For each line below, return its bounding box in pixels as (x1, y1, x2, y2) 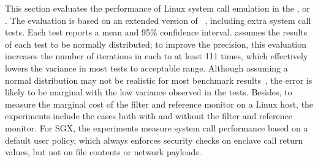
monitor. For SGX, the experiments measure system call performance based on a (5, 121, 308, 134)
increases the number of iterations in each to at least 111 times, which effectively (5, 50, 308, 62)
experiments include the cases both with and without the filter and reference (5, 109, 292, 122)
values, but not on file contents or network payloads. (5, 145, 202, 158)
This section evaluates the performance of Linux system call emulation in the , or (5, 2, 310, 14)
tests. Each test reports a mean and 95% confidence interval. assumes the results (5, 26, 308, 39)
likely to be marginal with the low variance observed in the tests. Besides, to (5, 86, 292, 98)
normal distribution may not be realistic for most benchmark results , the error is (5, 73, 312, 86)
